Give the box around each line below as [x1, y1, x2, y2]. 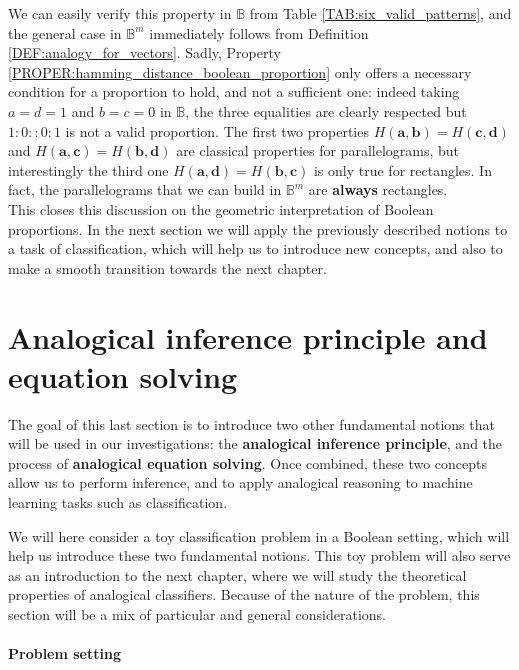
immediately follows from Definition [149, 22, 369, 43]
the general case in [8, 22, 122, 43]
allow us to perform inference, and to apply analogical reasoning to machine [8, 472, 473, 493]
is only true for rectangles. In [313, 159, 492, 180]
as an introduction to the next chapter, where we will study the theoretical [8, 564, 467, 585]
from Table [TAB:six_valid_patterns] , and [249, 3, 512, 23]
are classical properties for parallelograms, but [176, 140, 460, 161]
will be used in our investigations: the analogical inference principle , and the [8, 433, 503, 454]
